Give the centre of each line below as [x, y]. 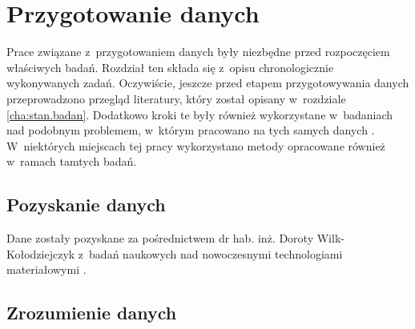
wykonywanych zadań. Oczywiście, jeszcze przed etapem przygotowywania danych [208, 83]
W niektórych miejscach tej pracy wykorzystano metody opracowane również [196, 145]
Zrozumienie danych [92, 313]
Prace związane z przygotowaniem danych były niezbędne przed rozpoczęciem [198, 52]
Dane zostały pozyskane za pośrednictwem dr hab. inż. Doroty [160, 238]
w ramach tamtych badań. [72, 161]
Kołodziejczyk [41, 253]
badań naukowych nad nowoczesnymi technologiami [216, 253]
